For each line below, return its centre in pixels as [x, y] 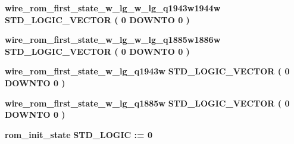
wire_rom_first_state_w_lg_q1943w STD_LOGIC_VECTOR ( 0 [147, 71]
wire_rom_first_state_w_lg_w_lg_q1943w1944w [113, 8]
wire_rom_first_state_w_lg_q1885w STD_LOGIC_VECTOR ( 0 [147, 103]
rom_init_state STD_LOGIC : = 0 [79, 134]
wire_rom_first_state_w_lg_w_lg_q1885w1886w [113, 40]
